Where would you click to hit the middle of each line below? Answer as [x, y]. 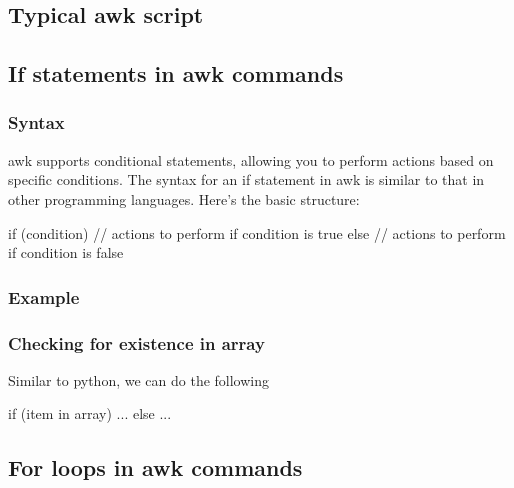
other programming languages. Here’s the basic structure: [184, 198]
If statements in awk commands [176, 73]
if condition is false [66, 252]
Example [44, 296]
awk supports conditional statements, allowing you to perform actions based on [251, 159]
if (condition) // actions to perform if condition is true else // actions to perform [257, 232]
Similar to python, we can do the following [139, 379]
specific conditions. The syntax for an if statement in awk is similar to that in [246, 179]
